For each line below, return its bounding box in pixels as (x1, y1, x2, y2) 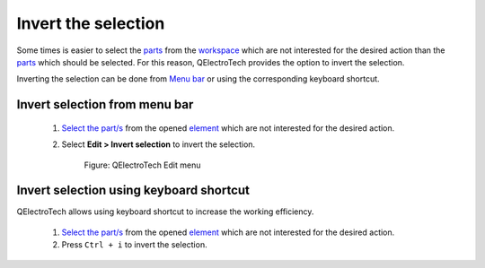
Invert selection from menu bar (16, 97, 194, 112)
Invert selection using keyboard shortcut (16, 183, 251, 198)
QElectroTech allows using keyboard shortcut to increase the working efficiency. (16, 206, 314, 217)
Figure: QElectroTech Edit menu (84, 160, 201, 170)
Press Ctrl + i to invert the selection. (61, 239, 207, 250)
